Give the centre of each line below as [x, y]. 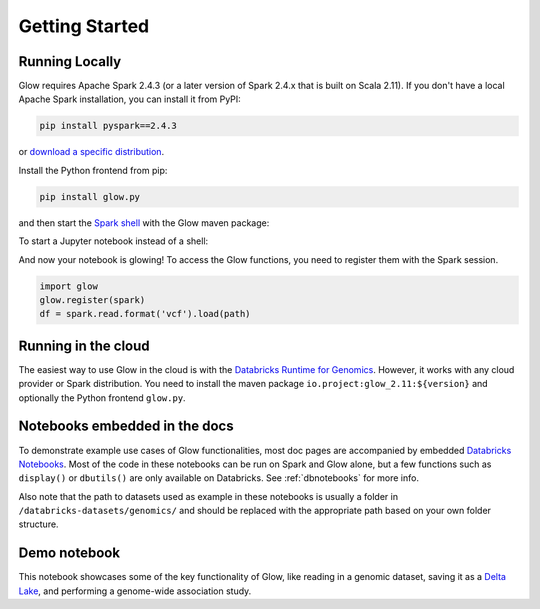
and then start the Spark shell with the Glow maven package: [144, 222]
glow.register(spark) [92, 299]
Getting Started [84, 26]
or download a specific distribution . [91, 152]
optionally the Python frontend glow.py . [102, 397]
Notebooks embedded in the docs [126, 426]
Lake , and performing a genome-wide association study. [135, 591]
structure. [38, 524]
